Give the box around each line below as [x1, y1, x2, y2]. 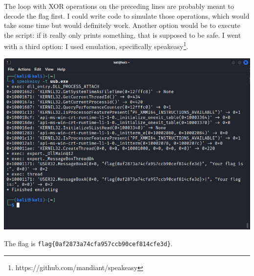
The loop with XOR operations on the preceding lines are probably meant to [4, 1, 234, 11]
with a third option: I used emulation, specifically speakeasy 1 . [4, 40, 189, 51]
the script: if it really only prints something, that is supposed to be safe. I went [4, 29, 241, 40]
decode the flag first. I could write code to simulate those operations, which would [4, 10, 250, 21]
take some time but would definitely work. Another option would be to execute [4, 20, 240, 30]
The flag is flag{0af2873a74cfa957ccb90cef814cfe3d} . [4, 238, 173, 248]
